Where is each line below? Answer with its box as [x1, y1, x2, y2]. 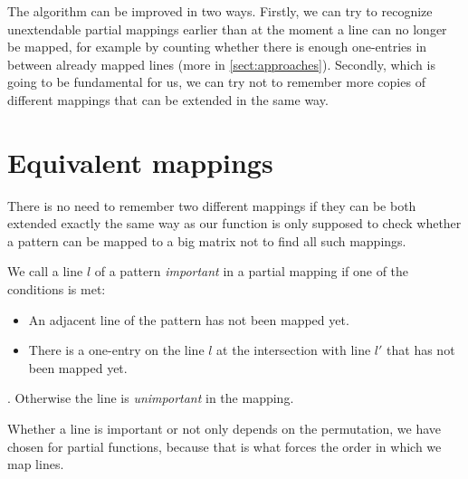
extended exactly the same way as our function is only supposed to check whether [7, 214, 462, 233]
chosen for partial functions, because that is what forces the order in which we [7, 436, 442, 455]
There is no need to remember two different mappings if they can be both [7, 196, 416, 215]
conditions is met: [7, 280, 106, 299]
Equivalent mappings [7, 143, 273, 180]
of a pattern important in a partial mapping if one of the [94, 262, 409, 281]
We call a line [7, 262, 83, 281]
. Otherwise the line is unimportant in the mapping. [7, 388, 294, 407]
